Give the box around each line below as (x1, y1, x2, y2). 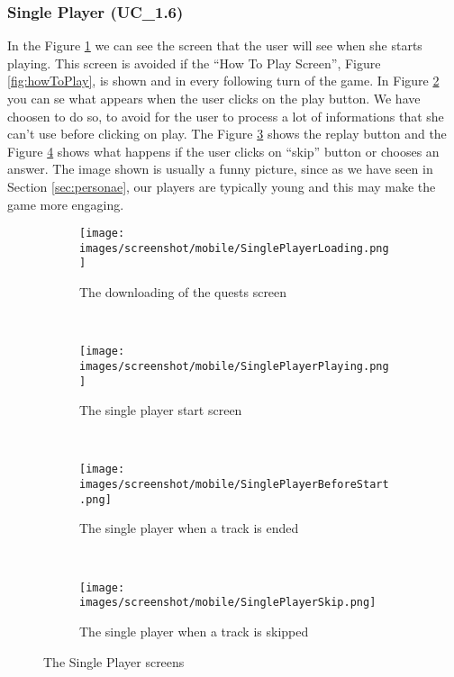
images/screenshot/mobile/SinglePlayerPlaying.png (79, 359, 389, 373)
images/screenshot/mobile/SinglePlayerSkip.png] (79, 596, 377, 609)
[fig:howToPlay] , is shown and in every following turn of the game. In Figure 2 (7, 71, 440, 90)
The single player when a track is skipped (79, 621, 309, 640)
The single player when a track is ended (79, 519, 299, 537)
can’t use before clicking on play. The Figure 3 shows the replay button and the (7, 124, 447, 143)
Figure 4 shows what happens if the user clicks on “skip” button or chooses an (7, 141, 440, 160)
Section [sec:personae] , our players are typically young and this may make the (7, 176, 436, 195)
